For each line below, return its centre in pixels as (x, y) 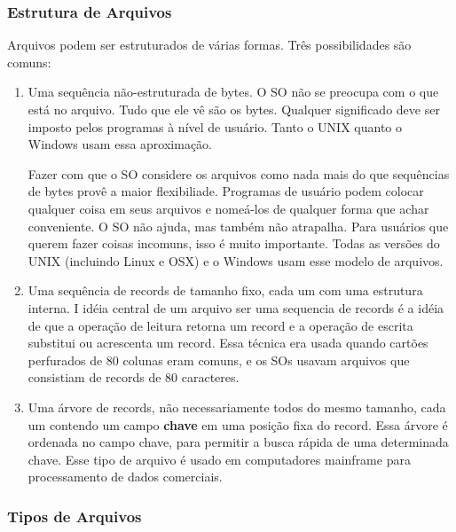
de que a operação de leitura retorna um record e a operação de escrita (220, 325)
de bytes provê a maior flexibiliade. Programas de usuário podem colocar (226, 191)
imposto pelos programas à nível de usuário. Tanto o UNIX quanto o (215, 126)
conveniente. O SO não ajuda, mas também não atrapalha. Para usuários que (238, 226)
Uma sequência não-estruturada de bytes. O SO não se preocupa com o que (233, 92)
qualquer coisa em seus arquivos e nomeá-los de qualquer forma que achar (228, 208)
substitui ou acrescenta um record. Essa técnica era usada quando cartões (228, 343)
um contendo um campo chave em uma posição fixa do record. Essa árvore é (238, 424)
